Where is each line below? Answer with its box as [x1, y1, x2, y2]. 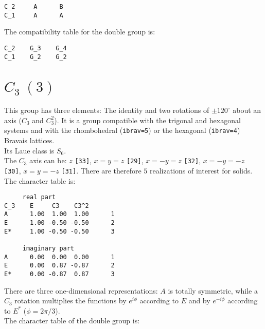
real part [22, 193, 56, 201]
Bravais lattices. [4, 135, 55, 145]
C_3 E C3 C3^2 [4, 202, 89, 209]
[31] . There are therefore [61, 165, 142, 176]
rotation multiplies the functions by [14, 295, 127, 306]
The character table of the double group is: [4, 315, 140, 326]
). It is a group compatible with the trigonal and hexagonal [54, 114, 241, 125]
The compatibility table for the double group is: [4, 26, 155, 37]
